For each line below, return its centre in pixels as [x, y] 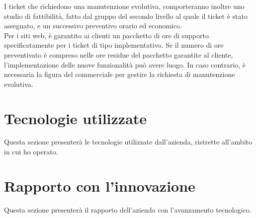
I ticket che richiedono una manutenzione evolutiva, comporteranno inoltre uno [124, 6]
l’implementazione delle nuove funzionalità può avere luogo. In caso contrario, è [125, 64]
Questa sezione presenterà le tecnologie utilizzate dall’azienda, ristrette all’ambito [128, 142]
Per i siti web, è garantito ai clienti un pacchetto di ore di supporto [106, 35]
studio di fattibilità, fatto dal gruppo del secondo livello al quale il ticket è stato [126, 16]
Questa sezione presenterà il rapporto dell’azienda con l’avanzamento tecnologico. [128, 209]
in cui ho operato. [31, 152]
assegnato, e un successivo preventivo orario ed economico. [93, 26]
